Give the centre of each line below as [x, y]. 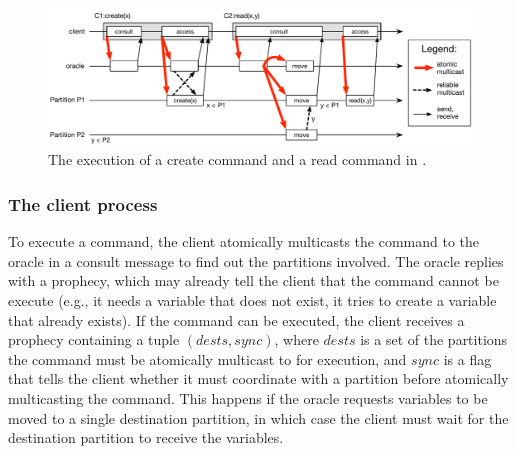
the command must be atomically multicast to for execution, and [207, 358]
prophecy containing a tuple [94, 339]
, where [296, 339]
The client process [83, 203]
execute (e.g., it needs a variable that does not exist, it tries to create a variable [252, 300]
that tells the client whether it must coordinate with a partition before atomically [258, 378]
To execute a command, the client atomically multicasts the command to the [244, 241]
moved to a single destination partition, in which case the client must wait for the [258, 417]
